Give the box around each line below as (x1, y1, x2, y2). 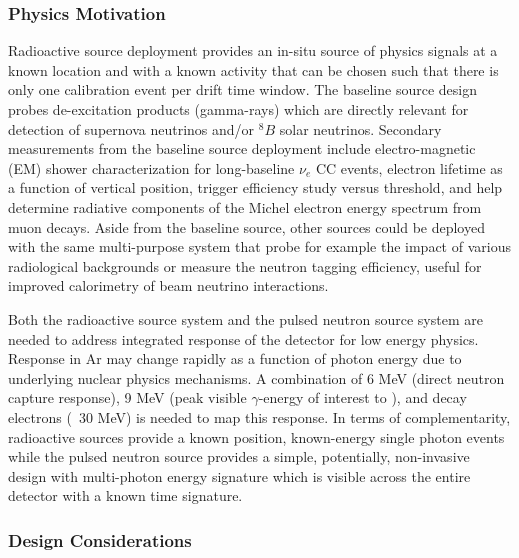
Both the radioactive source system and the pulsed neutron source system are (8, 308, 483, 329)
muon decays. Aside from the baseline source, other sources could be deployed (8, 216, 485, 237)
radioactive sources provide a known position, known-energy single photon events (8, 426, 505, 447)
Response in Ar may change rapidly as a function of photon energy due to (8, 348, 462, 369)
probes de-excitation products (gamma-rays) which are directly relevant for (8, 99, 469, 119)
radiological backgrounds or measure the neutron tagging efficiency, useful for (8, 255, 482, 276)
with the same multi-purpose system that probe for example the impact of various (8, 236, 511, 257)
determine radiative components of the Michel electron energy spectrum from (8, 196, 482, 217)
